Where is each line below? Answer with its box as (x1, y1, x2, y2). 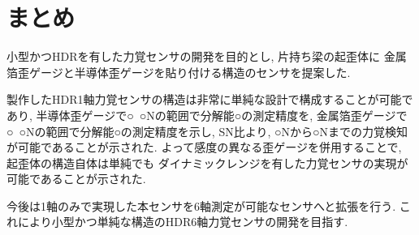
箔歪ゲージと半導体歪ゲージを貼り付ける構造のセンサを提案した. (6, 63, 351, 80)
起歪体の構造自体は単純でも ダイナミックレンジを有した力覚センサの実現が (6, 154, 408, 171)
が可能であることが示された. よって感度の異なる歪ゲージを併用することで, (6, 139, 402, 156)
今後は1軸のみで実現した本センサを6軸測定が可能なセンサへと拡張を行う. (6, 197, 396, 214)
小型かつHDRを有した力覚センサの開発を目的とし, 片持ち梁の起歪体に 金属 (6, 48, 407, 65)
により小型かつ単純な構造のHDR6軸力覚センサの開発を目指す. (17, 213, 348, 230)
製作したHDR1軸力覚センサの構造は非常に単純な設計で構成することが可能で (6, 91, 413, 108)
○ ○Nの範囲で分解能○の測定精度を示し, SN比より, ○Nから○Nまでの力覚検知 (6, 122, 408, 139)
